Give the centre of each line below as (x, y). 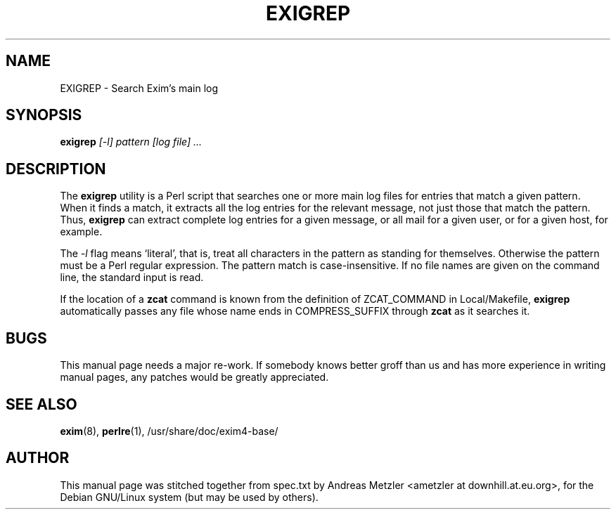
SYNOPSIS (44, 115)
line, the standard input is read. (132, 278)
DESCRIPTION (56, 169)
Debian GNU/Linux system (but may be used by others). (189, 497)
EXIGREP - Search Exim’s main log (139, 88)
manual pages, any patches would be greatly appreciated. (194, 377)
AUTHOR (38, 458)
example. (81, 232)
